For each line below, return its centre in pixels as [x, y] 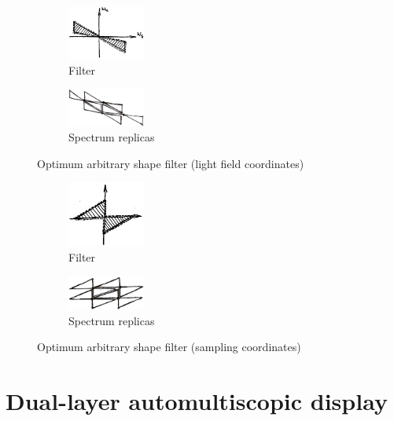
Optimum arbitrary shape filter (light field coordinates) [171, 163]
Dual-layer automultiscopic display [197, 401]
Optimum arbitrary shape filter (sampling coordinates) [169, 347]
